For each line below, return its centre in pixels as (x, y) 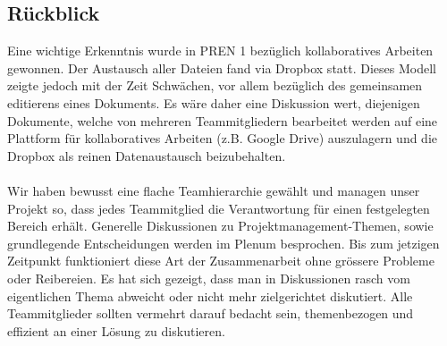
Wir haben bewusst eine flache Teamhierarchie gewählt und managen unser (214, 190)
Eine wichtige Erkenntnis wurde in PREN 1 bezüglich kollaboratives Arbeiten (220, 51)
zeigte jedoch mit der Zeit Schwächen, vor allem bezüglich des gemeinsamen (215, 85)
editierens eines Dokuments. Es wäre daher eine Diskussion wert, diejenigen (214, 102)
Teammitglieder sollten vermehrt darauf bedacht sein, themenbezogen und (211, 313)
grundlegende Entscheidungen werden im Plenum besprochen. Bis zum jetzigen (223, 243)
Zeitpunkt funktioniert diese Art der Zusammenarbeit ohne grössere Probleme (221, 261)
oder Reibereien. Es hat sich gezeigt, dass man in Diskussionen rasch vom (209, 278)
